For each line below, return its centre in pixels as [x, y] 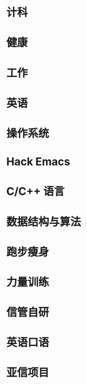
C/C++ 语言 [36, 191]
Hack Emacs [38, 162]
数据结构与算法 [44, 222]
